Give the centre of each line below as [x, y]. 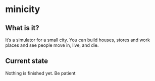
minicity [23, 9]
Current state [27, 61]
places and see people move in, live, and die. [52, 45]
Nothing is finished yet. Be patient [40, 73]
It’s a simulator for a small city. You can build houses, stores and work [78, 40]
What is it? [22, 28]
